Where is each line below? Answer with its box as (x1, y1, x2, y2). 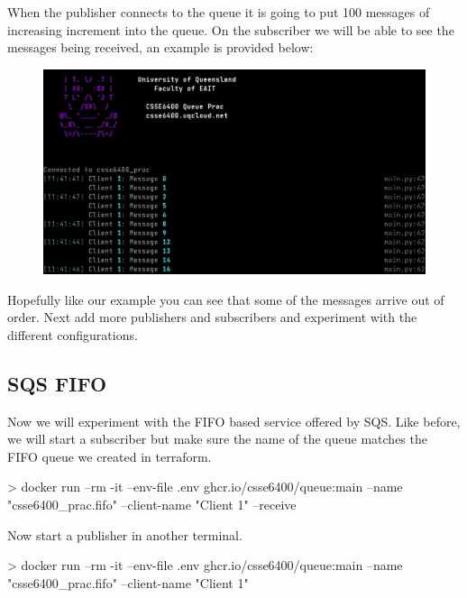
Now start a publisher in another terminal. (7, 525, 243, 544)
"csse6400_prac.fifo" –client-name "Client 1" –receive (7, 494, 297, 513)
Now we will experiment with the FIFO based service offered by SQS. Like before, (7, 411, 461, 430)
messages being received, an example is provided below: (7, 38, 314, 57)
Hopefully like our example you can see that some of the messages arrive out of (7, 290, 444, 308)
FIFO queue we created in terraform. (7, 446, 212, 465)
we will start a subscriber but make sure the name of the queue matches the (7, 429, 427, 448)
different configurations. (7, 325, 138, 344)
